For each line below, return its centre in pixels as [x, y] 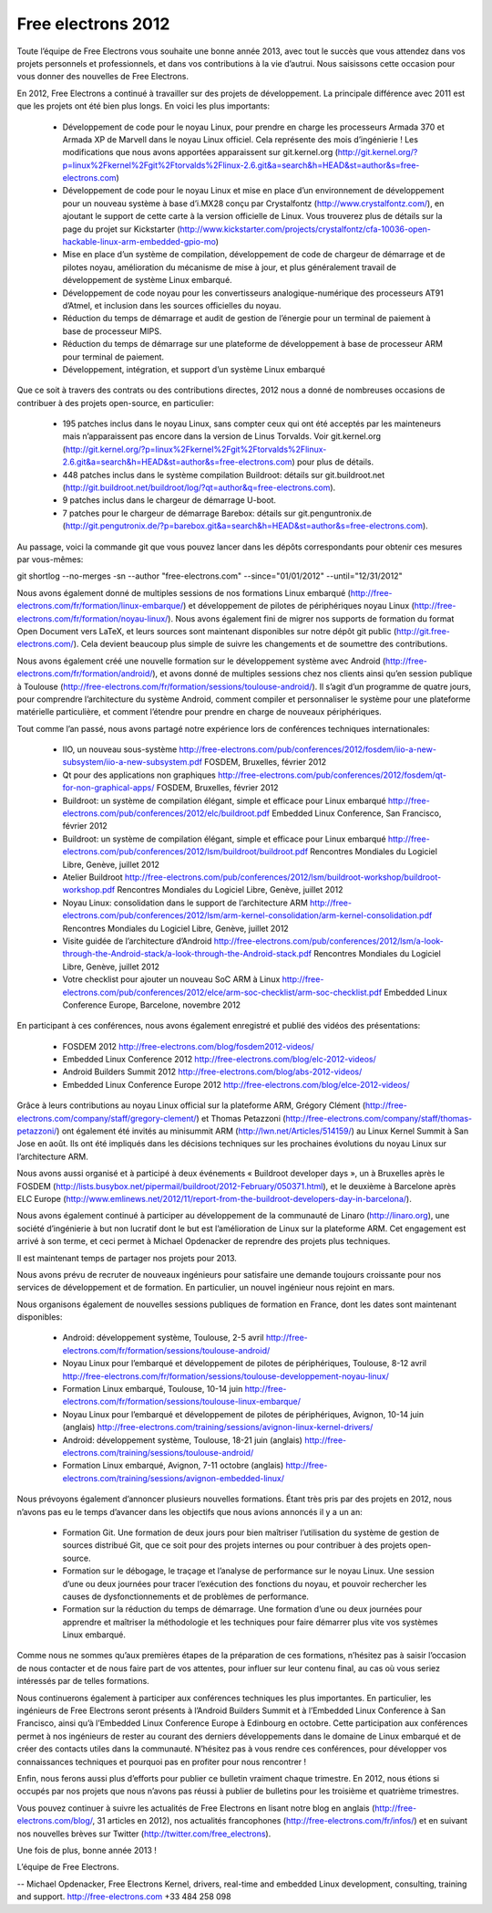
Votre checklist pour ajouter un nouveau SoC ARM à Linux [171, 979]
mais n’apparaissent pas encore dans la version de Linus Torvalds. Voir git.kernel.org [222, 436]
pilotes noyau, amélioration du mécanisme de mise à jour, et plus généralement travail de [229, 267]
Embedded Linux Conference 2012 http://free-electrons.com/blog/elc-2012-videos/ [220, 1060]
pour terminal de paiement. [113, 357]
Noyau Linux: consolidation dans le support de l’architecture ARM [185, 903]
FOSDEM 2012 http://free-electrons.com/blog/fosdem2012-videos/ [188, 1046]
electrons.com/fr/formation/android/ [85, 674]
